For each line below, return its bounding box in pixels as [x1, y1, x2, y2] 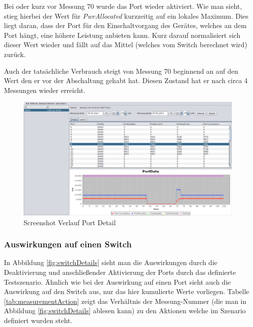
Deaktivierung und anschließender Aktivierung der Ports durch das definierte [4, 267, 236, 277]
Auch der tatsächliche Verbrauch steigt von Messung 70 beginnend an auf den [4, 65, 238, 76]
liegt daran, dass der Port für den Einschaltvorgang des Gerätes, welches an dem [4, 20, 247, 30]
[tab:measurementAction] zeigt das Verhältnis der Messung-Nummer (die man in [4, 296, 247, 306]
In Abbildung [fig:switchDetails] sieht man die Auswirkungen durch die [4, 257, 218, 268]
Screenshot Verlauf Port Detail [24, 217, 116, 227]
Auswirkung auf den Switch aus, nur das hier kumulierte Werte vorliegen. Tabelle [4, 286, 250, 297]
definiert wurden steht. [4, 315, 73, 325]
